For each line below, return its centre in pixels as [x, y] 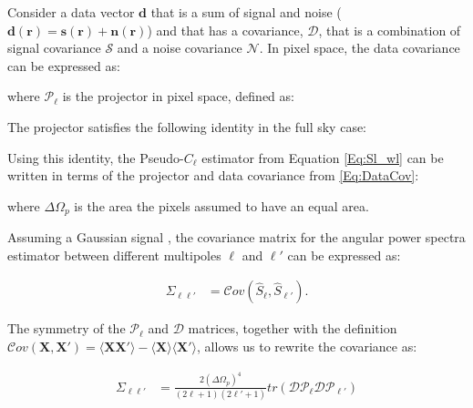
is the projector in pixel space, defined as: [178, 96]
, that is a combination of [390, 30]
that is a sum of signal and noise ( [246, 12]
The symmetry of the [67, 328]
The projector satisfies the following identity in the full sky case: [187, 126]
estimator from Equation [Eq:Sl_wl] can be [323, 157]
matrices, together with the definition [293, 328]
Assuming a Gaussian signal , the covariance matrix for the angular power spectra [236, 237]
